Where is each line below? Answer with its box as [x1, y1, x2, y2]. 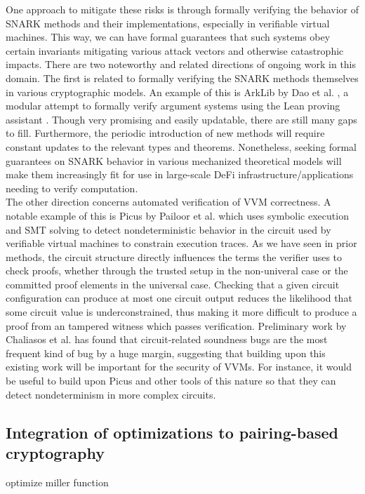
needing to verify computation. [6, 180, 138, 195]
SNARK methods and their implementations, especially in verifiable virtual [6, 15, 330, 30]
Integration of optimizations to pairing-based [6, 421, 338, 443]
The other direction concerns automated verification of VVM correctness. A [6, 194, 331, 209]
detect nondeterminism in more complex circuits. [6, 387, 216, 401]
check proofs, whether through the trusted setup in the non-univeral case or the [6, 263, 348, 278]
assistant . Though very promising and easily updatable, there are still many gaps [6, 112, 357, 126]
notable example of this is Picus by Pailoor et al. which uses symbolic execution [6, 208, 349, 222]
